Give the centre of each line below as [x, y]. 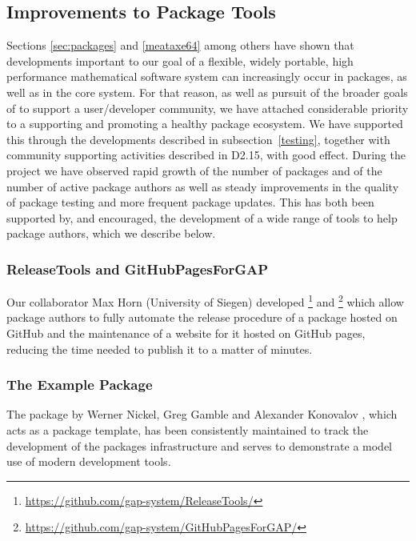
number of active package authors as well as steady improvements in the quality [203, 186]
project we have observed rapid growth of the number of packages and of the [194, 170]
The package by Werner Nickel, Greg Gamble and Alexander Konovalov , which [202, 414]
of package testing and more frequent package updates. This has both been [190, 202]
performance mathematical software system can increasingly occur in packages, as [207, 76]
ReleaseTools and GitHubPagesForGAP [138, 268]
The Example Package [80, 385]
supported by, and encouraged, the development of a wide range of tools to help [202, 217]
